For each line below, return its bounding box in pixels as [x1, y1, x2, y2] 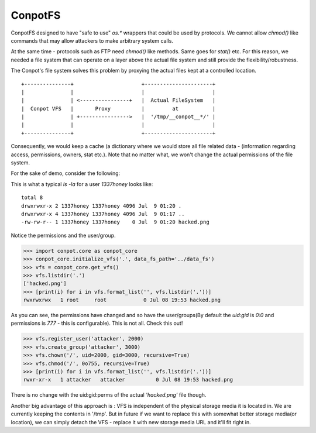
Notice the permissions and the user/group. [11, 232, 116, 239]
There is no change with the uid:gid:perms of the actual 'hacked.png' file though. [11, 391, 207, 398]
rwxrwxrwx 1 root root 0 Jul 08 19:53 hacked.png [23, 297, 221, 304]
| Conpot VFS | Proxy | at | [21, 105, 216, 112]
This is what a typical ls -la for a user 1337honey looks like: [11, 180, 153, 187]
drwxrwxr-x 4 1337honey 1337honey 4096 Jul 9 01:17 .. [21, 211, 185, 217]
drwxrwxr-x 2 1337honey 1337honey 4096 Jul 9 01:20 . [21, 202, 182, 209]
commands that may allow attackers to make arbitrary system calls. [11, 37, 174, 44]
